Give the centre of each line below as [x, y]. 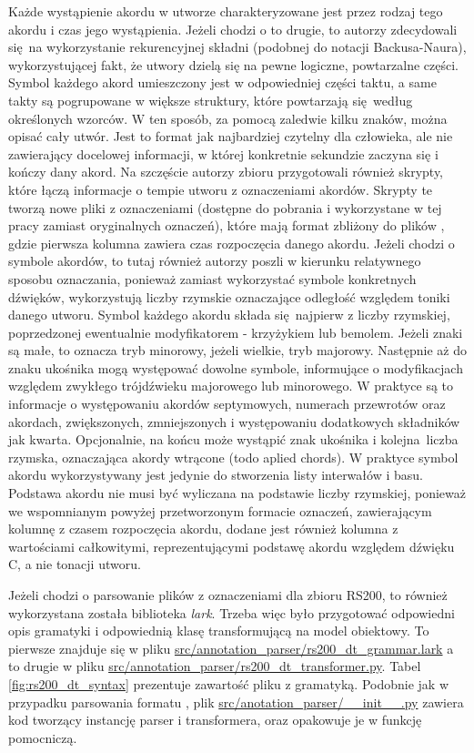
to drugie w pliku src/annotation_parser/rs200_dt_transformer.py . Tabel [215, 666]
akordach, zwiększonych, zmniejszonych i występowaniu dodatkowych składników [234, 421]
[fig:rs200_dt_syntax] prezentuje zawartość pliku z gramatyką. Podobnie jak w [229, 683]
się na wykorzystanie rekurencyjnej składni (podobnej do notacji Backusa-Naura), [237, 47]
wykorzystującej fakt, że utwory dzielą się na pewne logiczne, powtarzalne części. [233, 64]
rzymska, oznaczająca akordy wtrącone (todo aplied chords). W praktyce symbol [233, 457]
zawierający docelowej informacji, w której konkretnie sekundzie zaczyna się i [223, 153]
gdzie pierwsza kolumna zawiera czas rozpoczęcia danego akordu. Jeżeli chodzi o [232, 243]
